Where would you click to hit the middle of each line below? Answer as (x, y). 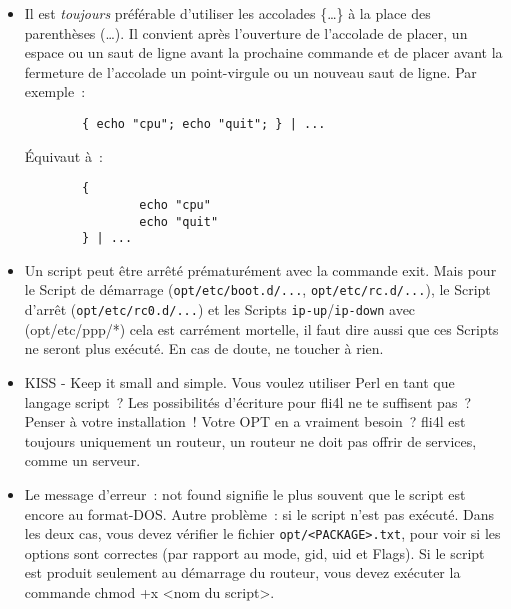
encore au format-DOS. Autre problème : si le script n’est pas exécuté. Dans (259, 513)
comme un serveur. (82, 460)
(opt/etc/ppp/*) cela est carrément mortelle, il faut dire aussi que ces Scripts (261, 328)
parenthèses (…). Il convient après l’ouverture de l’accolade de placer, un (246, 32)
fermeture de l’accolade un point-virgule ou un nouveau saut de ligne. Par (250, 71)
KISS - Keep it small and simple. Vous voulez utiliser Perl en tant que (239, 381)
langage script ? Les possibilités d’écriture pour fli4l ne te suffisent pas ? (248, 401)
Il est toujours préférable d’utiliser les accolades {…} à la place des (227, 13)
